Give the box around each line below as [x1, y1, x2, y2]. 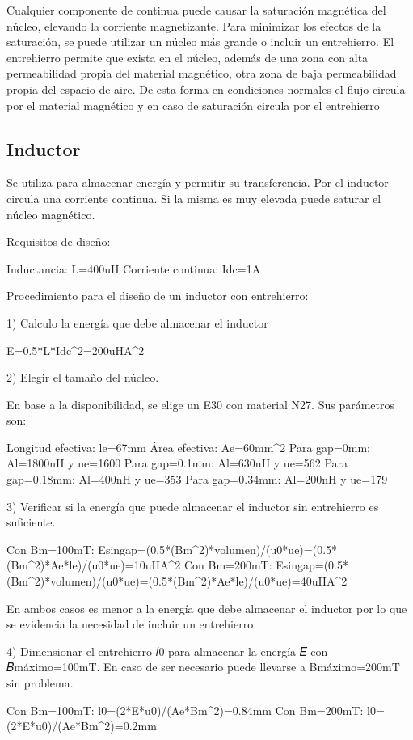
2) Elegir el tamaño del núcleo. [6, 369, 159, 386]
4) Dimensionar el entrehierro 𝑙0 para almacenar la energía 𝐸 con [6, 642, 328, 659]
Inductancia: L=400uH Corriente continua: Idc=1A [6, 260, 261, 277]
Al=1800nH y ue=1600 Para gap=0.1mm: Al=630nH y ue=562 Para [6, 455, 348, 471]
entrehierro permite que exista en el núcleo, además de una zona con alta [6, 49, 369, 66]
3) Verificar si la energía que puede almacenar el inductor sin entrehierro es [6, 497, 379, 514]
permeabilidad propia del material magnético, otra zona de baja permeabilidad [6, 65, 397, 82]
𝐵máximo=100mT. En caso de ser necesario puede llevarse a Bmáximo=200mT [6, 658, 400, 675]
